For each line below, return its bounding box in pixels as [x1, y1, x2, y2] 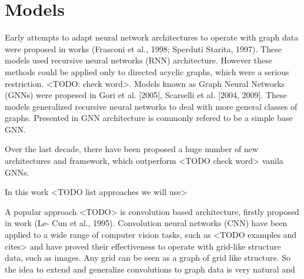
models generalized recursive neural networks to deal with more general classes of [5, 100, 298, 112]
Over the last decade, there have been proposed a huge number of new [5, 143, 259, 155]
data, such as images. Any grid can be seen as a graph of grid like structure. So [5, 251, 290, 264]
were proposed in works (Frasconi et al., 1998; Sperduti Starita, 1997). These [5, 42, 282, 55]
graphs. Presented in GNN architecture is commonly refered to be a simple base [5, 112, 293, 124]
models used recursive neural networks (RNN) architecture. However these [5, 54, 273, 66]
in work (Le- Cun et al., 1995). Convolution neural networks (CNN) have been [5, 217, 288, 229]
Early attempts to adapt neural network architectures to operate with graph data [5, 31, 299, 43]
